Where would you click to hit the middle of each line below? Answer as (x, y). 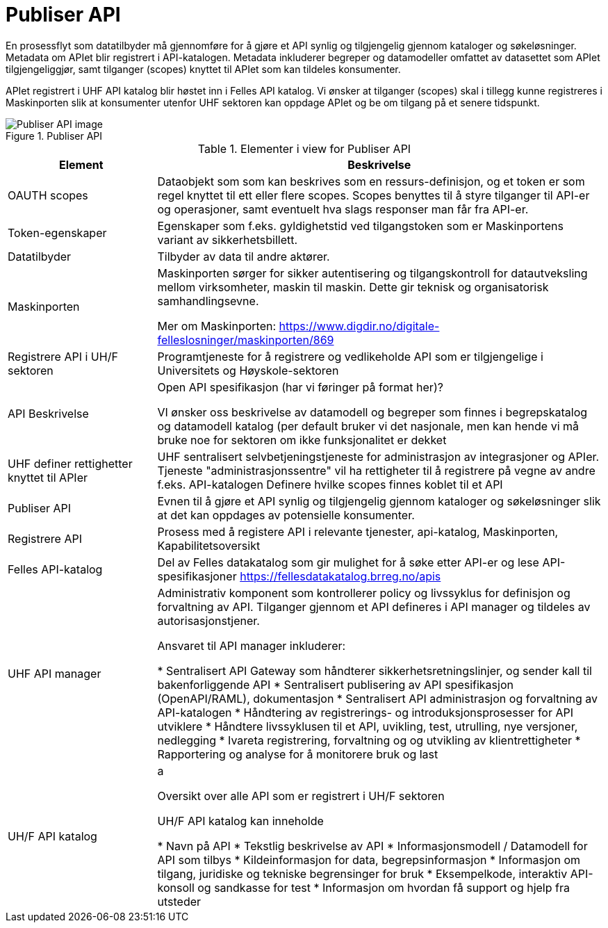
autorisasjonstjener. (208, 620)
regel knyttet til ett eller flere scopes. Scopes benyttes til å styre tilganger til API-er (373, 195)
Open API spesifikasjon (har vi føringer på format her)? (300, 387)
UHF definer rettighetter (70, 463)
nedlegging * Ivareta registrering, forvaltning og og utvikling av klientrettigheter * (369, 740)
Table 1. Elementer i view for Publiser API (304, 148)
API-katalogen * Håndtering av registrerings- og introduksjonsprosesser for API (365, 712)
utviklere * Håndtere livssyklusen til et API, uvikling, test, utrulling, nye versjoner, (368, 726)
